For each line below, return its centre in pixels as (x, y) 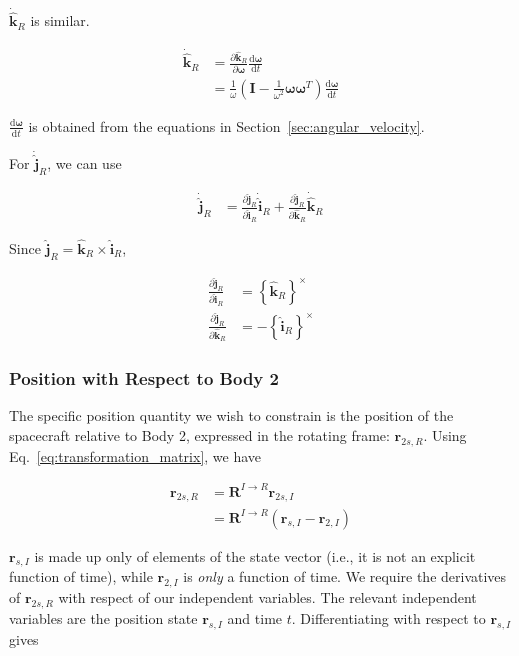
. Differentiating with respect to (388, 617)
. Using (445, 434)
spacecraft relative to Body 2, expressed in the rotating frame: (199, 434)
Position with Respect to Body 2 (144, 377)
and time (255, 617)
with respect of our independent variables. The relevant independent (267, 597)
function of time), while (81, 576)
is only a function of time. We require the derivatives (345, 576)
